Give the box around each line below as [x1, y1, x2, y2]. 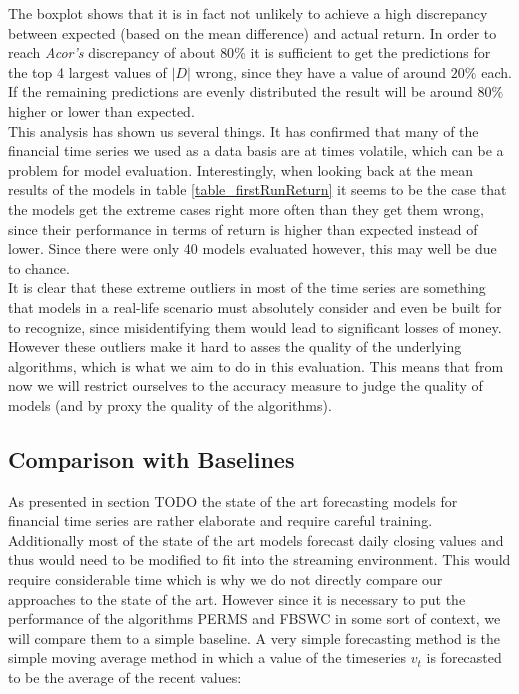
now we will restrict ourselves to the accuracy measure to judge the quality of [8, 375, 483, 396]
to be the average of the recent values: [8, 667, 242, 688]
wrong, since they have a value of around [195, 61, 447, 82]
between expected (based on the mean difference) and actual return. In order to [8, 22, 497, 43]
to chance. [8, 257, 70, 278]
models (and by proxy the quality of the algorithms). [8, 394, 332, 415]
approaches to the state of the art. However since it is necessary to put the [8, 588, 466, 609]
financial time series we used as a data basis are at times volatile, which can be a [8, 140, 504, 161]
